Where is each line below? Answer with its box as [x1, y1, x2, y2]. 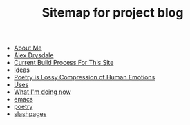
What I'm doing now [13, 88, 71, 96]
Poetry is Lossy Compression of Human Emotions [13, 73, 155, 81]
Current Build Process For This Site [13, 59, 114, 67]
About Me [13, 44, 43, 52]
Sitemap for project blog [41, 5, 184, 21]
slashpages [13, 110, 47, 118]
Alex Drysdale [13, 51, 54, 59]
